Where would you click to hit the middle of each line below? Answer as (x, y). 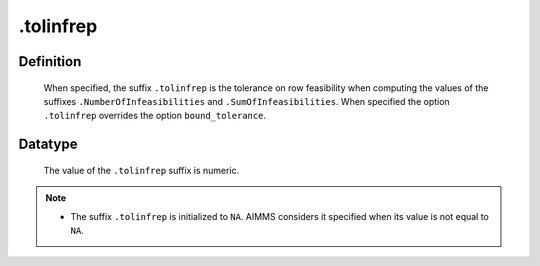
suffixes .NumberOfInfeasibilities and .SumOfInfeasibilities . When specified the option (246, 101)
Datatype (48, 144)
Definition (50, 61)
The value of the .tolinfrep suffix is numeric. (141, 170)
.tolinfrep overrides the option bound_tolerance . (155, 116)
